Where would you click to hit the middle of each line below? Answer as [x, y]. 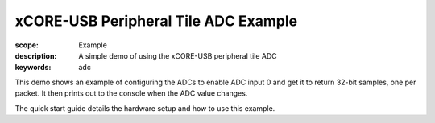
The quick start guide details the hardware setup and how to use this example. [145, 108]
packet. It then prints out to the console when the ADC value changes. [131, 93]
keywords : [33, 68]
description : [36, 55]
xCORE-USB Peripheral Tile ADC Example [156, 21]
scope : [27, 45]
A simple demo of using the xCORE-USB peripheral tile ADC [178, 55]
